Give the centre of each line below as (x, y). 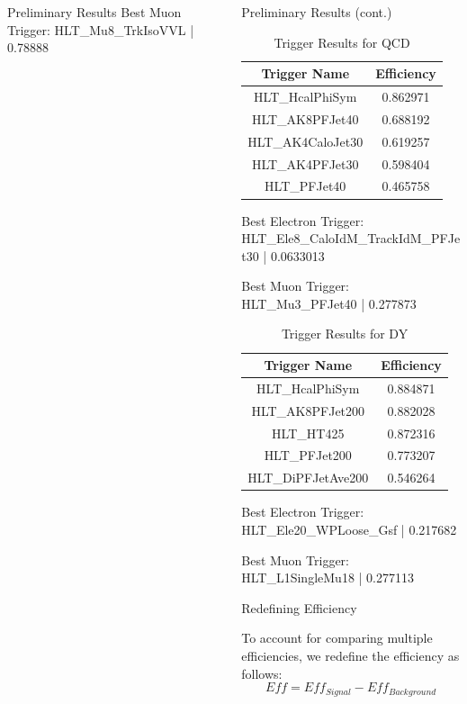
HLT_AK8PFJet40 (305, 118)
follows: (262, 673)
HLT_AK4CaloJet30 (305, 141)
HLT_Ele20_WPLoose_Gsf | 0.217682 (349, 529)
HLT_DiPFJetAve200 (308, 478)
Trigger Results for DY (345, 334)
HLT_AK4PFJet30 (305, 163)
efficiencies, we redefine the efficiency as (350, 655)
